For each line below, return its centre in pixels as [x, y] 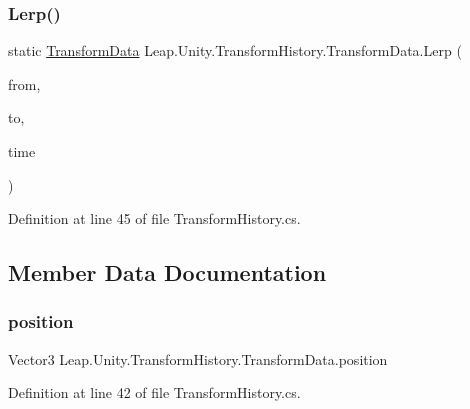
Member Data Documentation [167, 272]
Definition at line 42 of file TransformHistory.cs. [154, 392]
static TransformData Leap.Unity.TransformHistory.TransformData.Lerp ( [235, 50]
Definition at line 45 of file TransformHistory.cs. [154, 218]
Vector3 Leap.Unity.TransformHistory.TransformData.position [198, 358]
